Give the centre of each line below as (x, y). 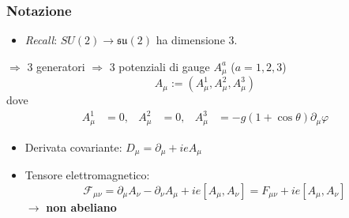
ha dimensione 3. (197, 40)
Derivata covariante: (73, 147)
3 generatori (56, 66)
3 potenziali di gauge (159, 66)
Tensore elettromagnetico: (87, 175)
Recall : (41, 40)
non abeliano (81, 207)
